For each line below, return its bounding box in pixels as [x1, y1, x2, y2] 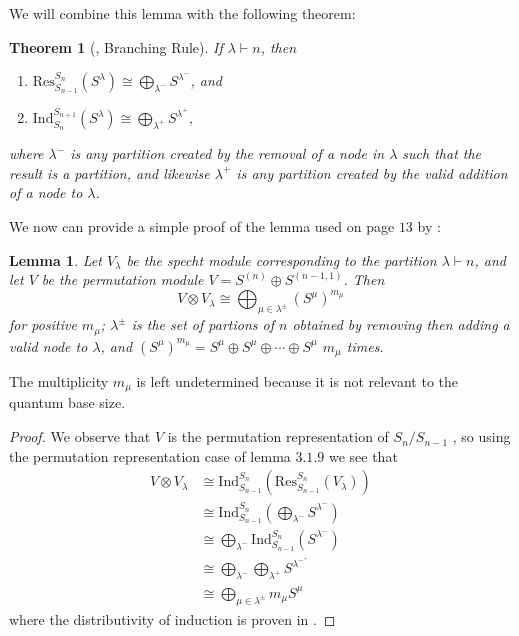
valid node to [9, 335, 88, 356]
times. [346, 335, 384, 356]
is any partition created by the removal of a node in [70, 143, 385, 164]
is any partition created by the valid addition [236, 162, 508, 183]
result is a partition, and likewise [9, 162, 210, 183]
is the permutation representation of [167, 426, 389, 447]
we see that [328, 445, 398, 466]
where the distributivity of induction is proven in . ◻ [9, 608, 336, 629]
